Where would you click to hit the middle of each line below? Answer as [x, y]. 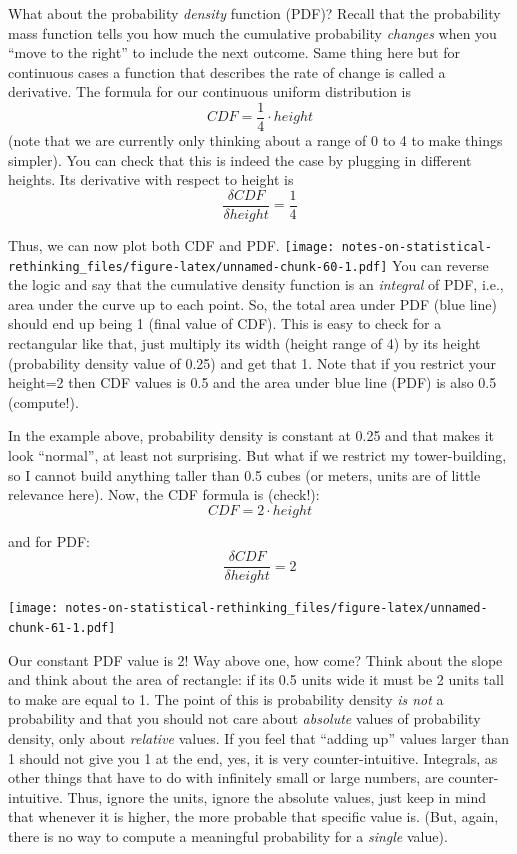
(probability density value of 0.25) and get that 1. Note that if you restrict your [252, 362]
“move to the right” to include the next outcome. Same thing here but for [234, 52]
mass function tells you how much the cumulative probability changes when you [252, 32]
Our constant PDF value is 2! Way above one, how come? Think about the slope [255, 659]
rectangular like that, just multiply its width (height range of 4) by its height [244, 342]
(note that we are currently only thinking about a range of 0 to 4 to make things [255, 140]
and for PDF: [49, 540]
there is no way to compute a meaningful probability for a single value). [228, 836]
